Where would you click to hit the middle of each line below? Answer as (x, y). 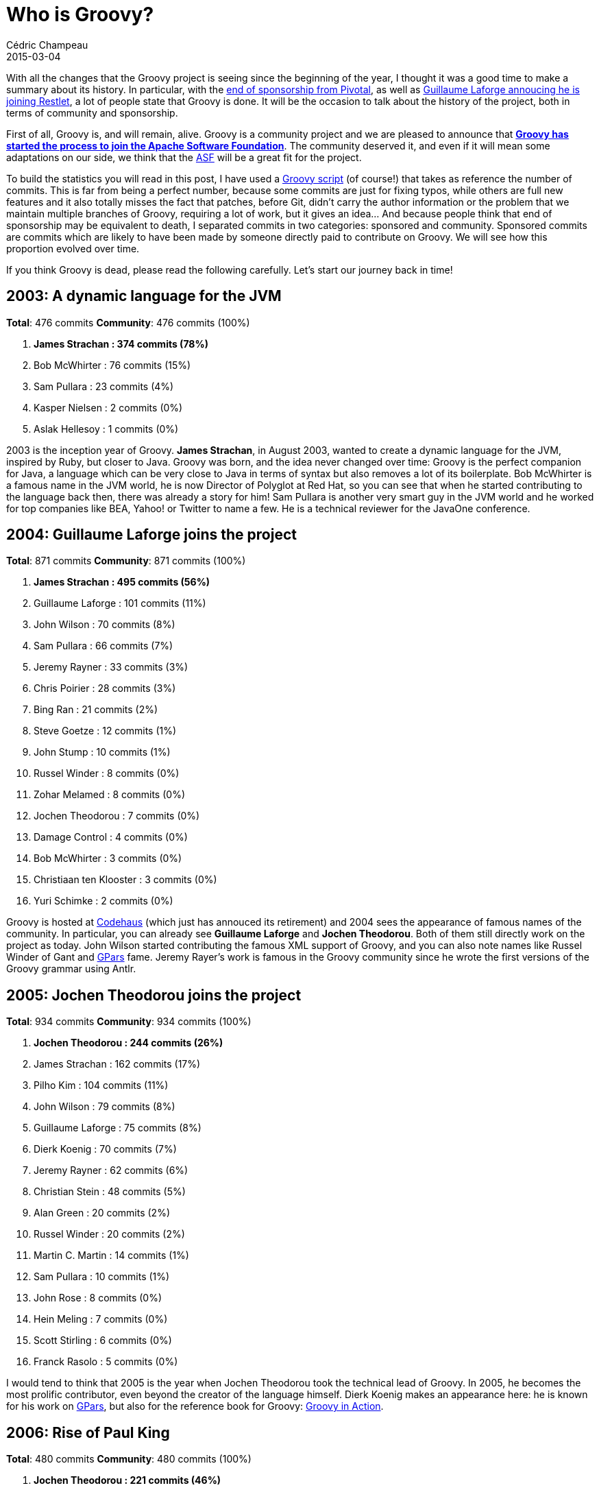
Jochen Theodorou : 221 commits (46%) (127, 1480)
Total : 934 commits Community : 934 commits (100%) (129, 1022)
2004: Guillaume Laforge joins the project (151, 535)
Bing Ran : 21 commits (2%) (96, 710)
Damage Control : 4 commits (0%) (111, 837)
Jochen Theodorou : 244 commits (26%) (129, 1043)
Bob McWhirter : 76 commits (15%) (112, 365)
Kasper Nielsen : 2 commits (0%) (108, 407)
